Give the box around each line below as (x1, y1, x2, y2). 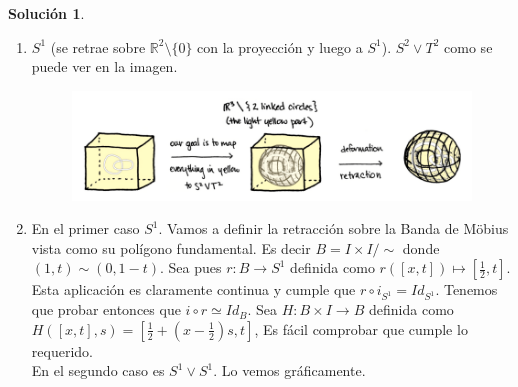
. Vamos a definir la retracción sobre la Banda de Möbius (158, 218, 509, 239)
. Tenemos (435, 279, 498, 300)
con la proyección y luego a (197, 36, 363, 57)
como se (444, 36, 493, 57)
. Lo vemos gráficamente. (213, 360, 366, 381)
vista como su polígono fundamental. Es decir (31, 237, 311, 258)
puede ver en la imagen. (31, 56, 178, 77)
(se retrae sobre (50, 36, 146, 57)
